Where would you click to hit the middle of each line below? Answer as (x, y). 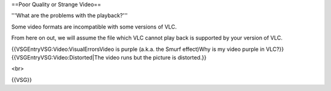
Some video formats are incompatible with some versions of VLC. (94, 27)
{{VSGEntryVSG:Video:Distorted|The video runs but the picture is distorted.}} (109, 57)
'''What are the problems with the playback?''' (70, 16)
